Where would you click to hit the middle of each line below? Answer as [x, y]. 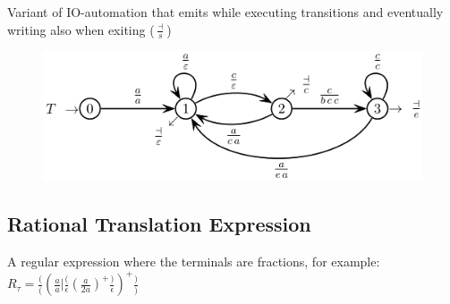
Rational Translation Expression [159, 224]
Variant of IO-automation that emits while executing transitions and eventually [225, 12]
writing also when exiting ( [81, 29]
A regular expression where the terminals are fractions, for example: [194, 262]
